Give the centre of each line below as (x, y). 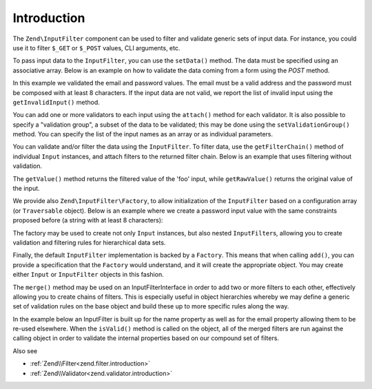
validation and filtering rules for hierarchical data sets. (89, 242)
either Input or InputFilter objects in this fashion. (89, 275)
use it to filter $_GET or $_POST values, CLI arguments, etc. (96, 48)
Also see (25, 350)
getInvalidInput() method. (56, 102)
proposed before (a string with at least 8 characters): (88, 220)
